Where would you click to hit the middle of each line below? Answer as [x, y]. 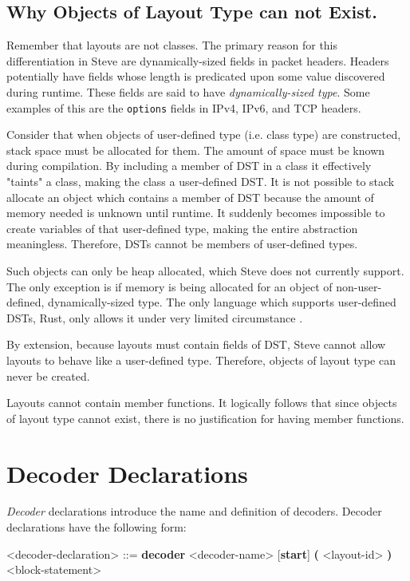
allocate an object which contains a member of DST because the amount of [190, 197]
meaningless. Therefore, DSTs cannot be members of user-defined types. [182, 244]
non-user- [359, 286]
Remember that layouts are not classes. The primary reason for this [172, 45]
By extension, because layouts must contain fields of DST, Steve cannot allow [196, 344]
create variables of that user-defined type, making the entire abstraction [182, 228]
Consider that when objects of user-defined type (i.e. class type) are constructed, [204, 134]
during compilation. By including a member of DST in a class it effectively [189, 166]
